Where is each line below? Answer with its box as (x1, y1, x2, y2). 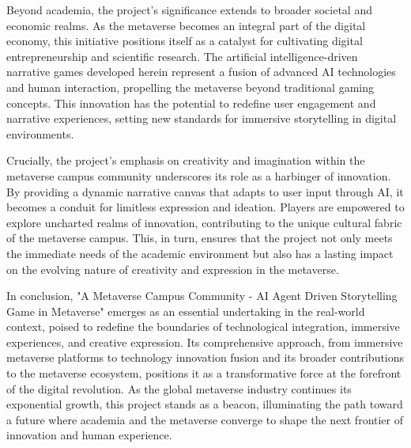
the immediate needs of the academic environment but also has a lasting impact (6, 245, 394, 261)
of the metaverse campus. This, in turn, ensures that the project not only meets (6, 230, 393, 246)
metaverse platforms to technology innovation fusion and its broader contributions (6, 349, 405, 366)
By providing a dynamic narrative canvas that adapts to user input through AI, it (6, 183, 404, 199)
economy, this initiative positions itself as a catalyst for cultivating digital (6, 32, 363, 49)
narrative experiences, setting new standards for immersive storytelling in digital (6, 110, 397, 127)
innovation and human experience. (6, 427, 172, 443)
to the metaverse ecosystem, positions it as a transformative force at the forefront (6, 365, 402, 382)
